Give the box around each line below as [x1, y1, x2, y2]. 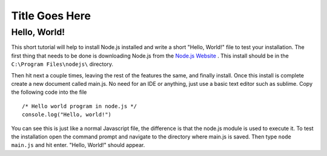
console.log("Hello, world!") [22, 111, 112, 118]
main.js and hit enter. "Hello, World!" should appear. [11, 141, 145, 149]
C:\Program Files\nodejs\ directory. [11, 60, 114, 68]
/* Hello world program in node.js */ [22, 103, 137, 109]
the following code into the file [11, 88, 87, 96]
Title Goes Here [11, 9, 91, 22]
